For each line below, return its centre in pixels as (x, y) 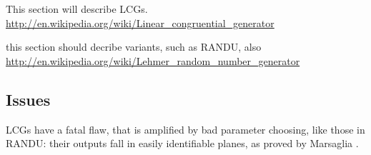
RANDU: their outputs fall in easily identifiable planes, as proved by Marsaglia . (182, 143)
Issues (28, 99)
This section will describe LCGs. (77, 9)
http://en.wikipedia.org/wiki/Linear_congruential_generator (140, 22)
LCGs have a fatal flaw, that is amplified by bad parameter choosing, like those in (185, 129)
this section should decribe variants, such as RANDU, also (134, 47)
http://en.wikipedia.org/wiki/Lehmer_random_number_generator (153, 60)
